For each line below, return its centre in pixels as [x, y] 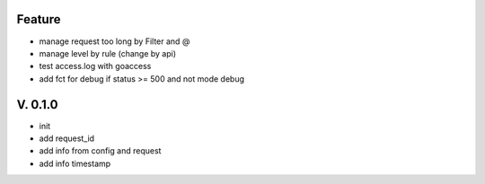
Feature [39, 19]
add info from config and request [100, 151]
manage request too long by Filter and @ [115, 41]
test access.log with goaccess [95, 66]
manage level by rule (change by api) [108, 53]
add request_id [66, 138]
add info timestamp [75, 163]
